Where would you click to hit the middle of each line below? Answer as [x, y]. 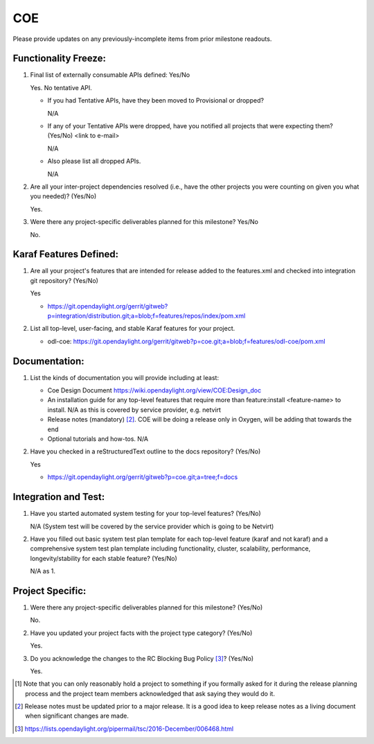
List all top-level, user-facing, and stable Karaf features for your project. [133, 329]
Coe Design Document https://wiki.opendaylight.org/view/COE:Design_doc [154, 390]
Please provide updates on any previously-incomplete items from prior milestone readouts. [142, 39]
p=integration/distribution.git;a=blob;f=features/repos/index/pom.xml [146, 316]
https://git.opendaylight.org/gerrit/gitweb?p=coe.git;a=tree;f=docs [143, 477]
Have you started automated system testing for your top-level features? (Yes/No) [145, 514]
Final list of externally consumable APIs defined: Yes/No [110, 75]
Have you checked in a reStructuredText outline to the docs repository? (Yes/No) [145, 451]
